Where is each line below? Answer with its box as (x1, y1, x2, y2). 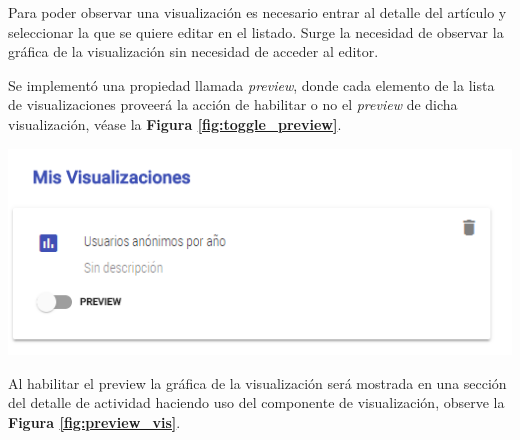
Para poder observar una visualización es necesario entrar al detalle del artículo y (8, 2, 507, 22)
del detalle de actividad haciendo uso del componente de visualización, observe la (8, 392, 505, 413)
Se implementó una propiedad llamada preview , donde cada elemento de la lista (8, 74, 495, 95)
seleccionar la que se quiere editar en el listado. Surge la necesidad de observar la (8, 21, 504, 42)
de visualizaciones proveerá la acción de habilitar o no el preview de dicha (8, 94, 458, 115)
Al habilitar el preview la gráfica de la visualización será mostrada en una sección (8, 372, 507, 393)
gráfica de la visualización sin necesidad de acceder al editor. (8, 41, 379, 62)
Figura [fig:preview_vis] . (8, 412, 181, 433)
